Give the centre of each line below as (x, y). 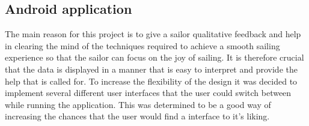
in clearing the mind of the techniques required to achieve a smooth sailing (142, 45)
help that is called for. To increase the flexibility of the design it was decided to (151, 81)
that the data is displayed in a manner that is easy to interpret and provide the (151, 69)
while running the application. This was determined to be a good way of (138, 104)
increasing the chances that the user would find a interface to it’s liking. (137, 116)
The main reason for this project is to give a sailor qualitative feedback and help (153, 34)
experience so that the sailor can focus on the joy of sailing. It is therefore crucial (154, 57)
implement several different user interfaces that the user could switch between (148, 93)
